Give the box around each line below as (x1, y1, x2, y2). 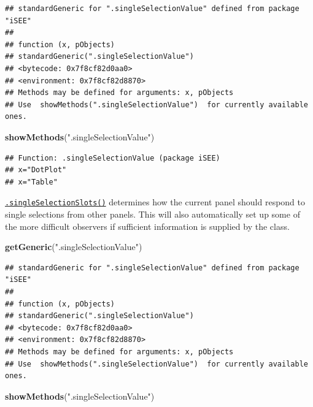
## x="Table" (5, 177, 58, 186)
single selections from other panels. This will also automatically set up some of (5, 207, 300, 220)
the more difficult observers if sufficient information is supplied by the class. (5, 219, 290, 232)
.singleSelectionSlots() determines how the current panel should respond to (5, 196, 305, 208)
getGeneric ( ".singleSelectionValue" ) (5, 240, 142, 253)
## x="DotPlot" (5, 165, 67, 175)
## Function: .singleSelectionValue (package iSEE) (5, 153, 220, 162)
